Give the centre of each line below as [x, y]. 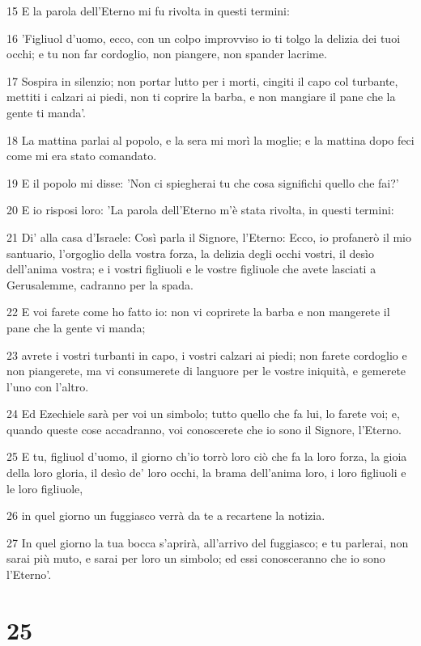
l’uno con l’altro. [48, 386]
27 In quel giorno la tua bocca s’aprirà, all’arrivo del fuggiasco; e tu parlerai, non [208, 542]
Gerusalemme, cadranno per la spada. [100, 284]
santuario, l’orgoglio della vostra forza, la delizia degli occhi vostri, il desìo [190, 253]
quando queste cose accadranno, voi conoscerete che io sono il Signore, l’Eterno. [204, 429]
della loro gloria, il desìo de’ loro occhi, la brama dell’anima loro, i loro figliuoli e [206, 473]
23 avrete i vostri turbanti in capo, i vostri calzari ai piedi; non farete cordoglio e [207, 355]
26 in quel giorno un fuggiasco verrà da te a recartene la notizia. [166, 515]
